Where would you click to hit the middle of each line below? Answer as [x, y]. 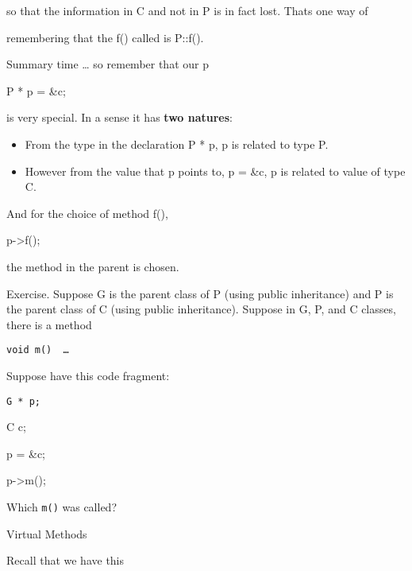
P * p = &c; [36, 90]
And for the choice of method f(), [87, 213]
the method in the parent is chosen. [93, 266]
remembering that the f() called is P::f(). [105, 37]
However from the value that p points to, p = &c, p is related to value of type [215, 171]
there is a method [49, 324]
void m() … [38, 350]
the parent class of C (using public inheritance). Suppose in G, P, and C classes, [201, 309]
